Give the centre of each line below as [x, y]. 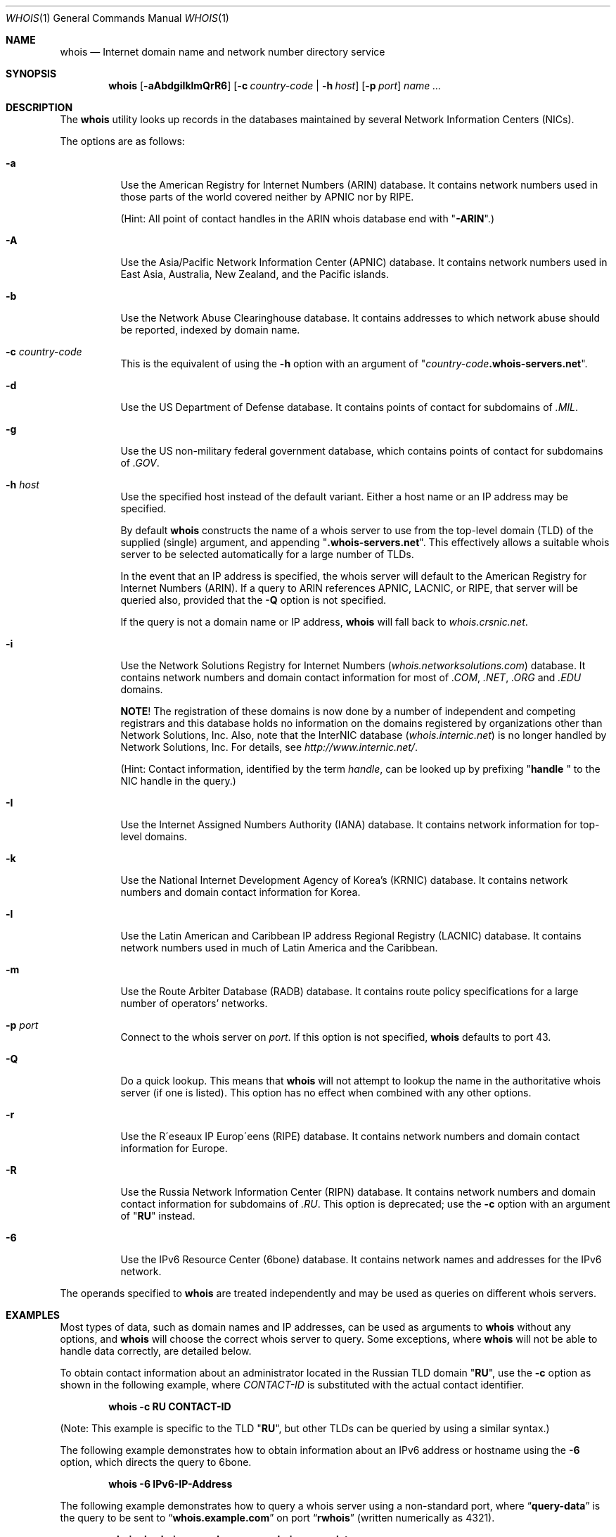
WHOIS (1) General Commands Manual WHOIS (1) [117, 18]
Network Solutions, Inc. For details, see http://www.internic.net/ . [269, 747]
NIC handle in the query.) [178, 781]
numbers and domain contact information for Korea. [240, 892]
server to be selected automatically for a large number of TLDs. [267, 554]
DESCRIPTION [39, 107]
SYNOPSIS [31, 74]
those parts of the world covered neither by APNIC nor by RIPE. [267, 197]
